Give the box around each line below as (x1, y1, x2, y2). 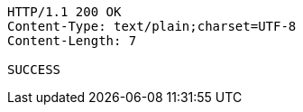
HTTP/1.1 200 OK (7, 5, 122, 19)
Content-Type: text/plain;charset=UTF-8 (7, 19, 297, 33)
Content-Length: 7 (7, 33, 137, 48)
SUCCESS (7, 62, 61, 77)
